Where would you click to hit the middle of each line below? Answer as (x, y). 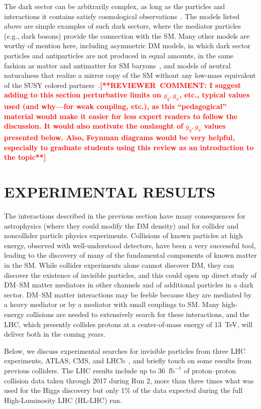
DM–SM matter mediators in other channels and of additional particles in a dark (129, 285)
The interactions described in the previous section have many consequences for (125, 216)
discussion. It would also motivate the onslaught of (94, 126)
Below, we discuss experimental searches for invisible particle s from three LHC (125, 350)
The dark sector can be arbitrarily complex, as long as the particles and (114, 6)
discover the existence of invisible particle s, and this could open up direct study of (130, 275)
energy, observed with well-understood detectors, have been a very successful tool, (130, 245)
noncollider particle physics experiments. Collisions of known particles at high (123, 235)
